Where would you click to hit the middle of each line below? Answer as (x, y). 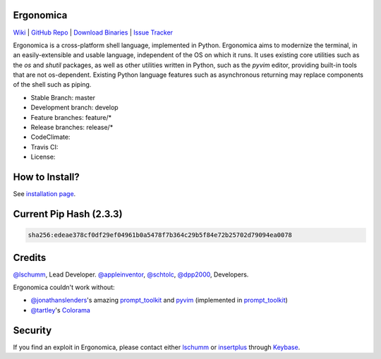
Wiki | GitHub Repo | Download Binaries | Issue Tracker (93, 32)
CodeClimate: (50, 137)
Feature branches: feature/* (71, 117)
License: (43, 157)
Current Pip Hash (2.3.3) (68, 214)
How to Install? (47, 177)
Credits (30, 257)
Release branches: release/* (72, 128)
